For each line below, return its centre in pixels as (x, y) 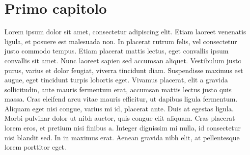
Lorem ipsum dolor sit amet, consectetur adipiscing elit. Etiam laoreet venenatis (125, 32)
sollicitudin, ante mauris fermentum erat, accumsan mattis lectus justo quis (118, 89)
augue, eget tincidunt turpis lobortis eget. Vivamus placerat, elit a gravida (116, 80)
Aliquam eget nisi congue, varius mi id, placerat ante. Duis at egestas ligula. (119, 108)
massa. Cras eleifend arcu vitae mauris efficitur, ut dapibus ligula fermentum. (121, 99)
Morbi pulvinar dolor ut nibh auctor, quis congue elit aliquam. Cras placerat (120, 118)
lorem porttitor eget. (35, 147)
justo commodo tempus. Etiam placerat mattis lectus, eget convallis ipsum (117, 51)
